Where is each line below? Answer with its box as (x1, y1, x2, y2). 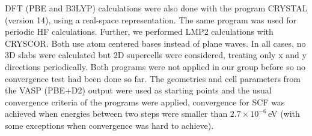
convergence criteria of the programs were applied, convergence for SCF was (5, 95, 285, 108)
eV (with (268, 107, 300, 120)
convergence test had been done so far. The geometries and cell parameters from (5, 72, 301, 84)
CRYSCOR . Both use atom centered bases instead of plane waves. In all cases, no (5, 37, 306, 49)
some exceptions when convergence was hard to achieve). (5, 119, 214, 131)
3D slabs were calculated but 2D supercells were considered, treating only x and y (5, 49, 307, 61)
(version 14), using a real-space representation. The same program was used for (5, 13, 296, 26)
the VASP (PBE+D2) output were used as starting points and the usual (5, 84, 272, 96)
